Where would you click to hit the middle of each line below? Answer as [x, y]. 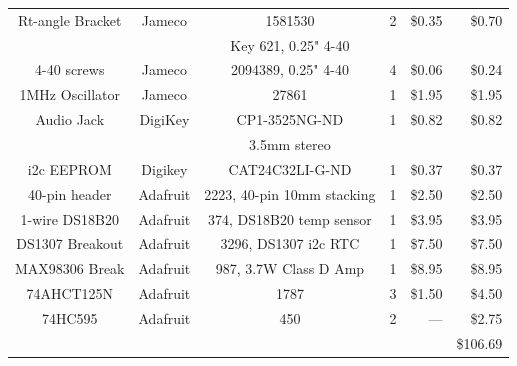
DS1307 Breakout [70, 243]
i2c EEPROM [69, 168]
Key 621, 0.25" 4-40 [290, 44]
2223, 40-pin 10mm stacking [290, 193]
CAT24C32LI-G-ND [290, 168]
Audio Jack [70, 119]
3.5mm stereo [290, 143]
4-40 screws [70, 69]
